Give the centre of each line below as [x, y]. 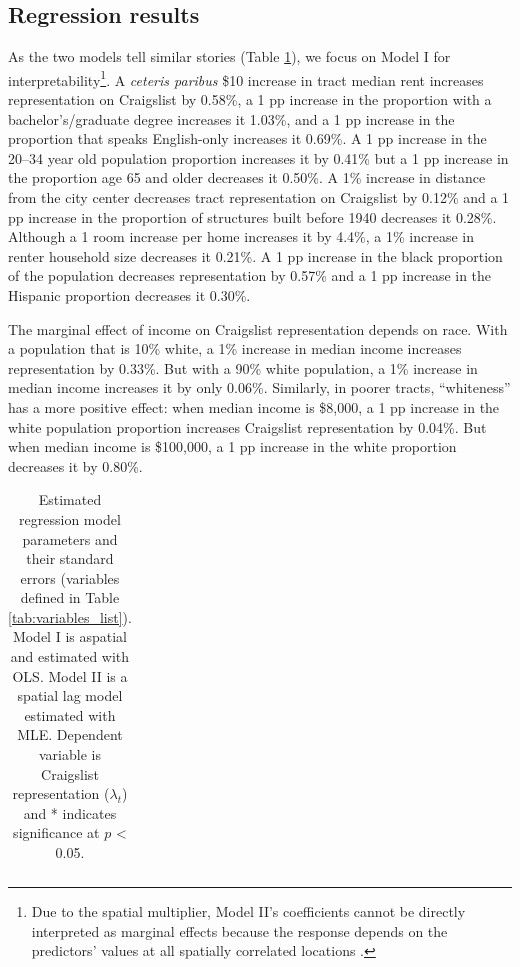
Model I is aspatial [69, 636]
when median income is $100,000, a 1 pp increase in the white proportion [232, 446]
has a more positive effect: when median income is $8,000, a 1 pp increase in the [254, 406]
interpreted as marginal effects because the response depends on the [239, 930]
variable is [69, 754]
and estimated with [70, 656]
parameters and [70, 538]
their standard [70, 558]
